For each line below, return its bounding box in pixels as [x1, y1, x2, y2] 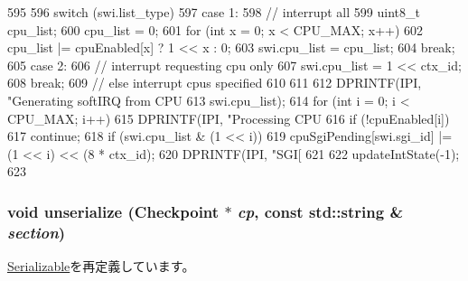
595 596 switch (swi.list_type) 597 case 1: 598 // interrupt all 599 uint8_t [7, 3, 420, 21]
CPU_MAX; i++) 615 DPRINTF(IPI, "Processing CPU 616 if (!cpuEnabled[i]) [7, 108, 450, 127]
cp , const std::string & [237, 200, 404, 222]
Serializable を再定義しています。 [7, 257, 195, 276]
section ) [7, 220, 66, 243]
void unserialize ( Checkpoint [7, 200, 220, 222]
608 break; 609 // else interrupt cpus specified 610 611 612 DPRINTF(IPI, [7, 73, 422, 92]
